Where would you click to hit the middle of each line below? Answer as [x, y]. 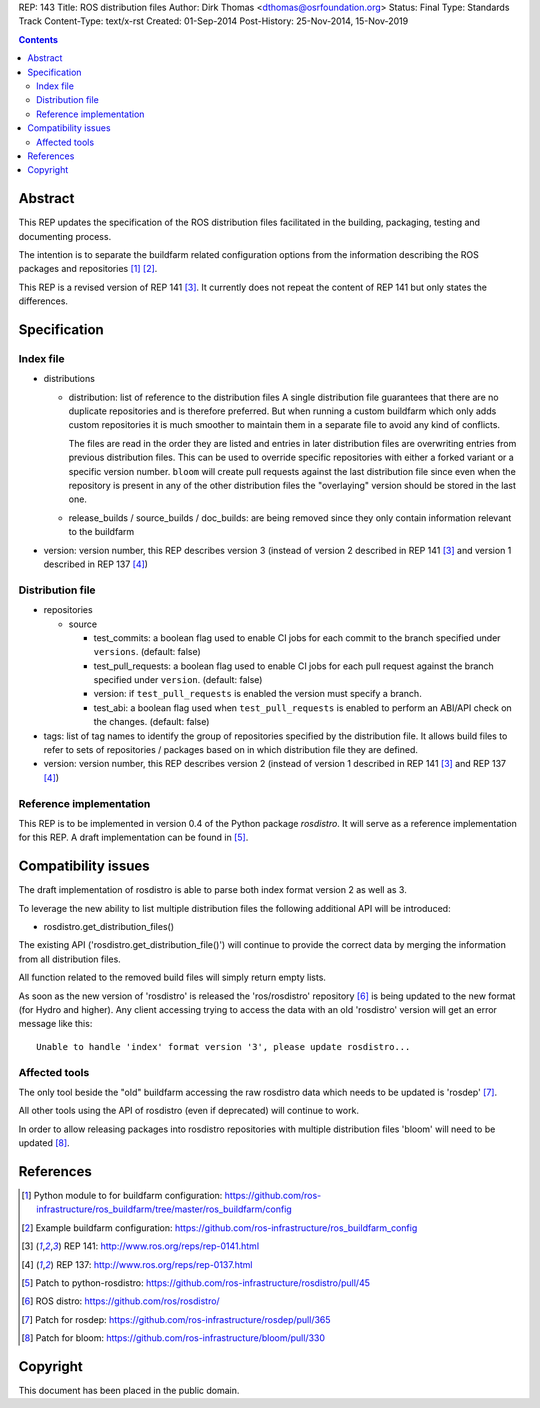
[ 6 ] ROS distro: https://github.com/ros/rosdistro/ [120, 1301]
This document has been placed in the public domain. [129, 1391]
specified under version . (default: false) [178, 680]
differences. [43, 301]
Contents [38, 39]
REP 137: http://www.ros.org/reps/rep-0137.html [154, 1264]
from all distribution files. [70, 959]
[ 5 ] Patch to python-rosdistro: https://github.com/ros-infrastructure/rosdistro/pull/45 [195, 1282]
